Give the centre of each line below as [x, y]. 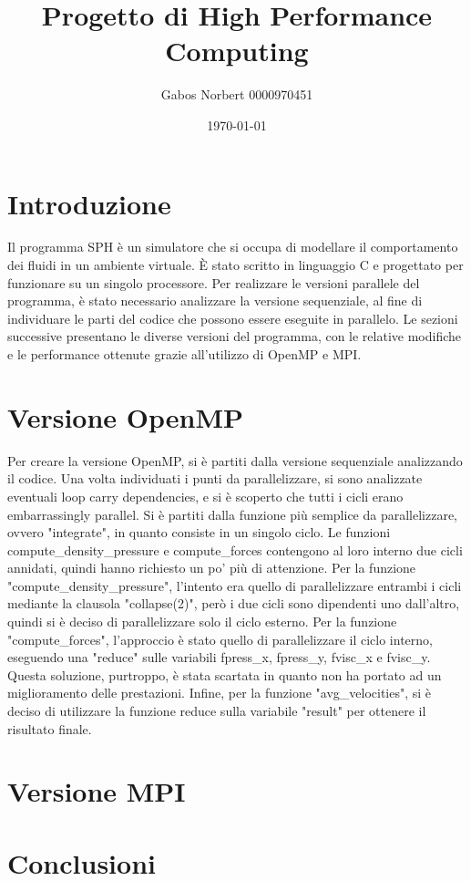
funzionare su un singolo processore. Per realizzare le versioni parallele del [214, 282]
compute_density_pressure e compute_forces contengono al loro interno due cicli [235, 549]
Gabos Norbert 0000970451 [237, 94]
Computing [237, 51]
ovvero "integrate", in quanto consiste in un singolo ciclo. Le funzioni [199, 532]
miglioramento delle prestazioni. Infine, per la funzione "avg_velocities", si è [220, 693]
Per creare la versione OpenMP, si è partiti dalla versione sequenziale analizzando [235, 460]
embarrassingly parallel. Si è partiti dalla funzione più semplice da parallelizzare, [233, 514]
